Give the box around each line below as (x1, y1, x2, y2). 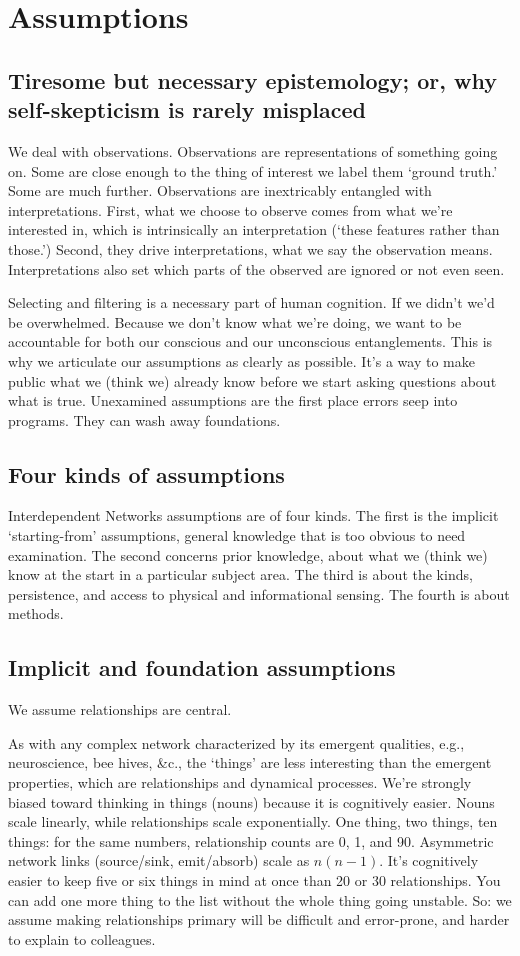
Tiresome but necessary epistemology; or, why (8, 64, 497, 95)
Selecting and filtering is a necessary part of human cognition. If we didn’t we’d (8, 292, 495, 313)
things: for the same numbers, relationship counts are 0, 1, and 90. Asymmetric (8, 830, 494, 851)
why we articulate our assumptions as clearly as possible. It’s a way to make (8, 350, 475, 371)
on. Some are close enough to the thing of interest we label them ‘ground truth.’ (8, 160, 498, 181)
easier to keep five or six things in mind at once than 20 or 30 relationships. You (8, 870, 501, 890)
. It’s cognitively (379, 850, 479, 871)
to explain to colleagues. (8, 928, 156, 949)
